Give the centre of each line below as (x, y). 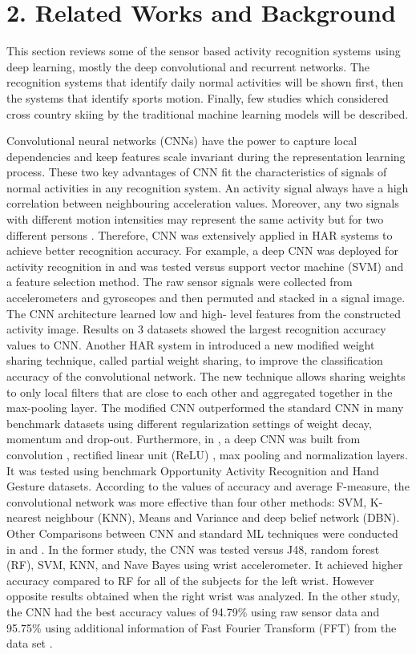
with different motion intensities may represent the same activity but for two (195, 219)
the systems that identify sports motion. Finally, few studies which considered (198, 97)
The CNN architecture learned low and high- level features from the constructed (204, 313)
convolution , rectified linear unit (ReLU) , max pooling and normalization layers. (207, 454)
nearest (24, 517)
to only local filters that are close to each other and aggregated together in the (200, 392)
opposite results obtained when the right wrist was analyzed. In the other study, (204, 596)
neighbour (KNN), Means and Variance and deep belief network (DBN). (222, 517)
